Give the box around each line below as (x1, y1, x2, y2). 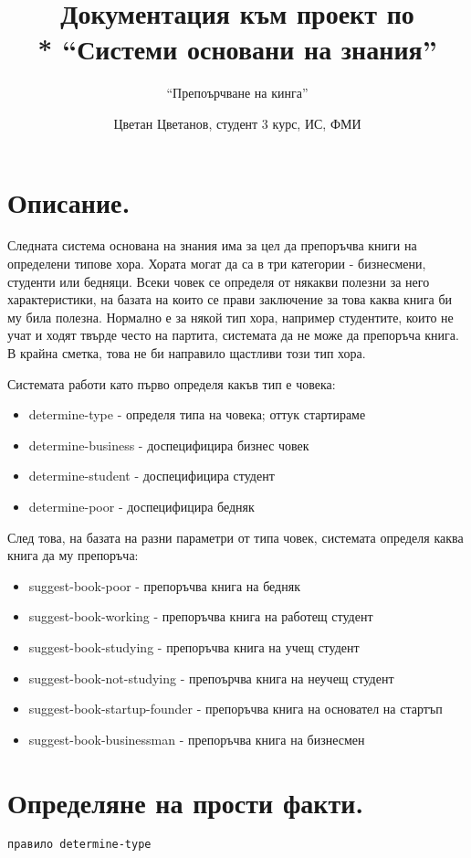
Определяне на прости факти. (7, 783, 364, 821)
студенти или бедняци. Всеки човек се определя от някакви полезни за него (7, 271, 430, 291)
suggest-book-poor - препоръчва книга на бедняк (28, 576, 300, 595)
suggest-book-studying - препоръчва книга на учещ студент (28, 637, 360, 656)
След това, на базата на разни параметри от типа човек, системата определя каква (7, 527, 464, 546)
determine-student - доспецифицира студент (28, 466, 275, 485)
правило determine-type (7, 838, 152, 852)
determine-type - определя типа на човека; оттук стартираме (28, 405, 366, 424)
